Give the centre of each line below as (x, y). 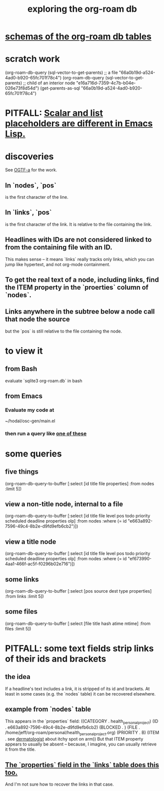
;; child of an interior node (49, 83)
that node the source (37, 319)
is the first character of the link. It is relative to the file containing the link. (79, 224)
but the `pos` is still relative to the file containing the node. (64, 331)
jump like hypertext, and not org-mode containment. (58, 264)
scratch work (33, 59)
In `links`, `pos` (29, 212)
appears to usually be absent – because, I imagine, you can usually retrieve (81, 744)
